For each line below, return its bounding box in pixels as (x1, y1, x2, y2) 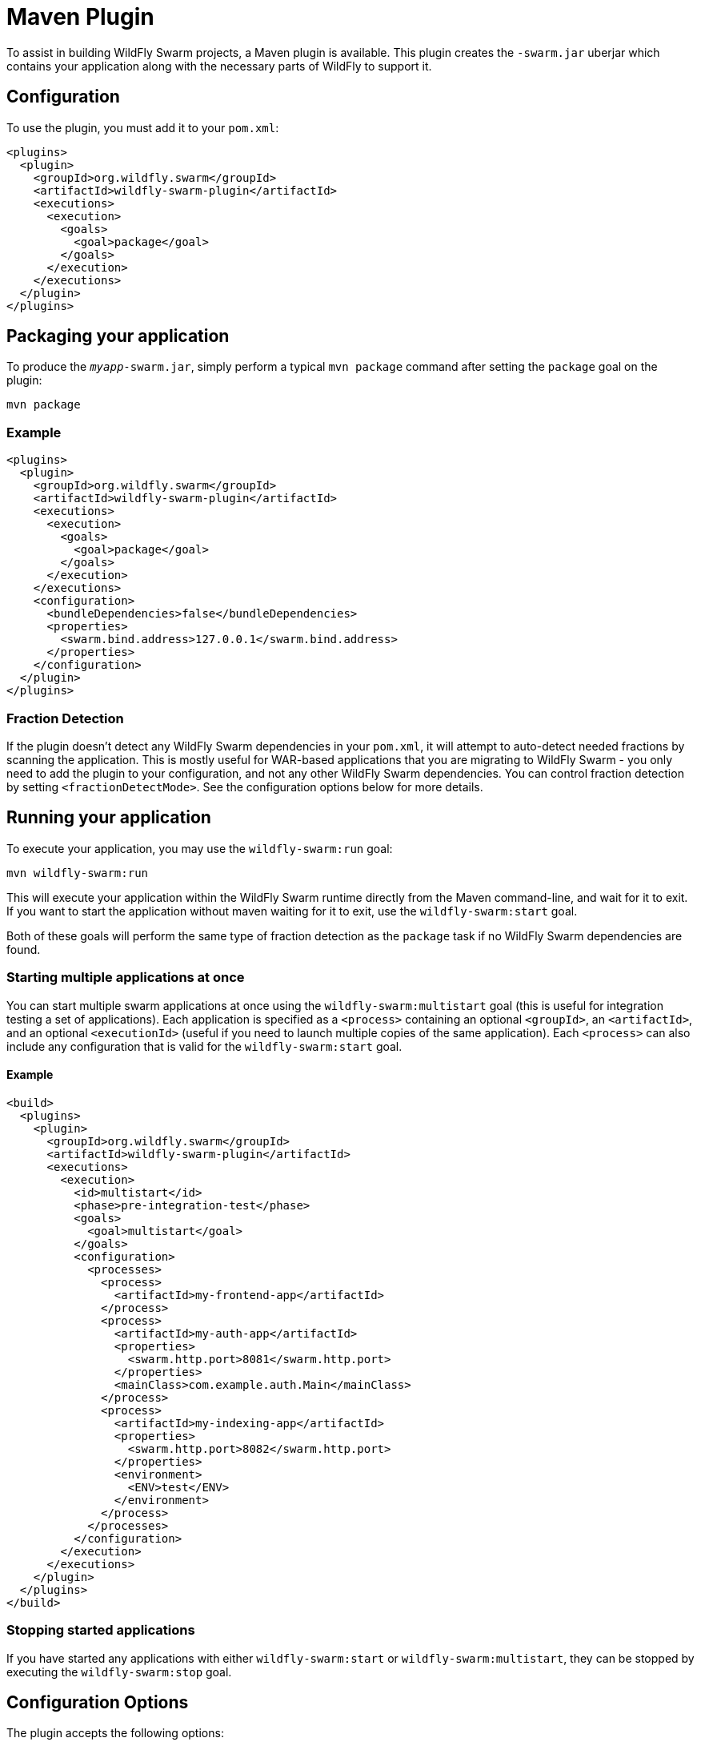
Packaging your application (6, 326, 230, 347)
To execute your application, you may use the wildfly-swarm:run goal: (6, 841, 393, 855)
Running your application (6, 807, 211, 828)
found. (6, 942, 41, 956)
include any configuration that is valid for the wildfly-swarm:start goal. (6, 1039, 403, 1053)
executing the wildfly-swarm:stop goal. (6, 1664, 232, 1679)
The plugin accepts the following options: (6, 1726, 224, 1740)
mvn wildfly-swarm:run (6, 866, 149, 879)
